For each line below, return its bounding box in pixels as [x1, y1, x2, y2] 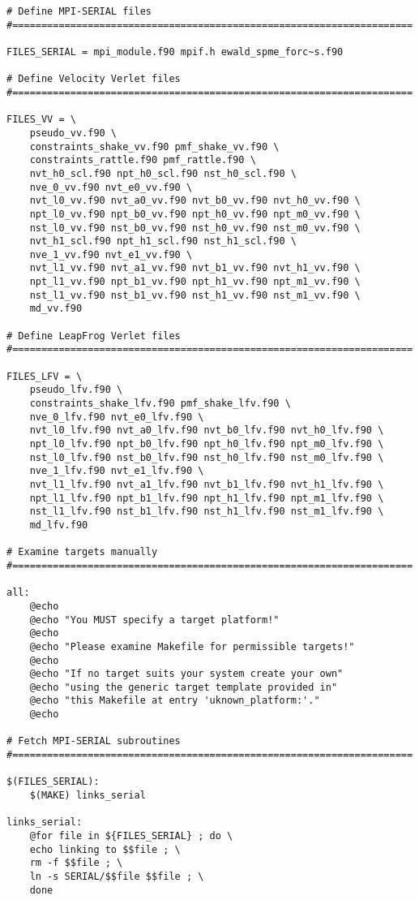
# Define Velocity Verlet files [6, 73, 181, 85]
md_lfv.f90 [29, 519, 88, 531]
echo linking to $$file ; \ [29, 843, 181, 855]
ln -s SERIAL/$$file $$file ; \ [29, 871, 204, 882]
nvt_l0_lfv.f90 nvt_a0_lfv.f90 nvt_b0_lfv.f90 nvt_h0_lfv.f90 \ [29, 424, 384, 437]
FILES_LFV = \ [6, 370, 83, 382]
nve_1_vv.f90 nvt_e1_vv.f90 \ [29, 248, 193, 261]
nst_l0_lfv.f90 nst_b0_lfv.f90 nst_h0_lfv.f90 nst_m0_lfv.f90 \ [29, 451, 384, 463]
